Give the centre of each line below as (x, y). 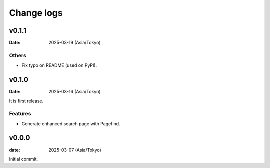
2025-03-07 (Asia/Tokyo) (75, 150)
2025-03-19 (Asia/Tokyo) (75, 43)
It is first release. (26, 101)
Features (20, 114)
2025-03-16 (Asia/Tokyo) (75, 92)
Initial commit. (24, 159)
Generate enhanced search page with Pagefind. (71, 124)
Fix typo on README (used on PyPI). (59, 65)
